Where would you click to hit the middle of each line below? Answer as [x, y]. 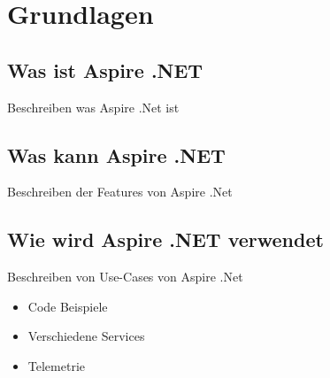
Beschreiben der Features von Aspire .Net [120, 192]
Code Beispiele [68, 306]
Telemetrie [56, 365]
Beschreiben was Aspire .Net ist [93, 107]
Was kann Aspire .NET [116, 154]
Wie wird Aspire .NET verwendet [165, 239]
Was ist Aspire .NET [105, 69]
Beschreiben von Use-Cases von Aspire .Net [125, 277]
